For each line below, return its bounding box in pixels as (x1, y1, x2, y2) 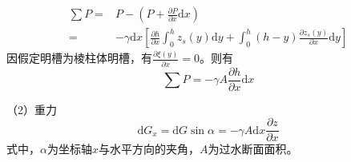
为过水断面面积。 (208, 140, 298, 157)
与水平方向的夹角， (98, 140, 200, 157)
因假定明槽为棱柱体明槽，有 (6, 49, 152, 66)
